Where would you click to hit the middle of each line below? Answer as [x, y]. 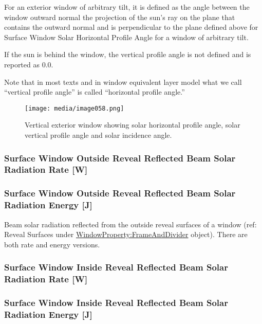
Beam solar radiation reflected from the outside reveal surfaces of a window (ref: [130, 224]
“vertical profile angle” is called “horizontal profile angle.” [95, 92]
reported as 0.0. [29, 64]
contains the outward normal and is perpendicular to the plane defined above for [131, 27]
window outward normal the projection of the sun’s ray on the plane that [120, 17]
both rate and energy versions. [52, 244]
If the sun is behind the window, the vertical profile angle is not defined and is [128, 54]
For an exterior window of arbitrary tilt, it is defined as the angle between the [127, 7]
